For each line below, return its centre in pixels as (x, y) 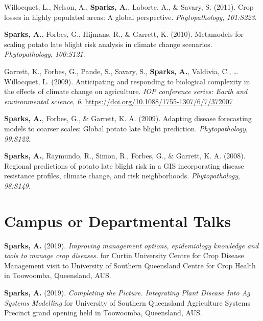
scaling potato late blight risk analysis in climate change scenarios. (108, 44)
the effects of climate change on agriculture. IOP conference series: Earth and (126, 91)
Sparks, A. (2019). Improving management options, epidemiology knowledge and (131, 245)
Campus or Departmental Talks (118, 221)
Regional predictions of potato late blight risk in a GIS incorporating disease (124, 165)
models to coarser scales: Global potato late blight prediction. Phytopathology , (126, 128)
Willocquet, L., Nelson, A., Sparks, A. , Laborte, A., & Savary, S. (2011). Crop (129, 7)
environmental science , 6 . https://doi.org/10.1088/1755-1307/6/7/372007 (118, 101)
